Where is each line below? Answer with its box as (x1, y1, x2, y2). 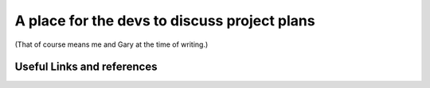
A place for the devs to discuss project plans (14, 12, 315, 29)
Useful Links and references (14, 60, 158, 74)
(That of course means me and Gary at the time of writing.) (14, 40, 209, 49)
